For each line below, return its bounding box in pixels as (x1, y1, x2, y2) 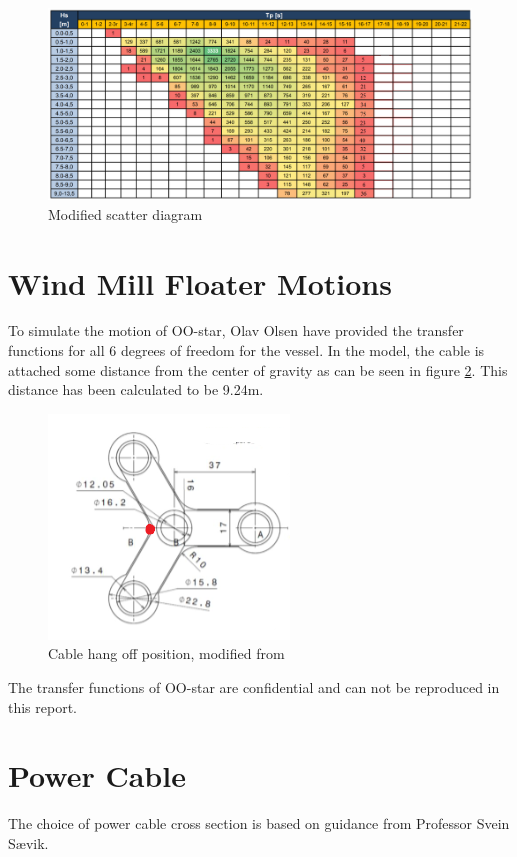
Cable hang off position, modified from (48, 643, 285, 664)
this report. (8, 696, 78, 717)
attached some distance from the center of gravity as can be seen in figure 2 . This (8, 359, 508, 380)
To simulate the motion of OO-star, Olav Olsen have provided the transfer (8, 320, 464, 341)
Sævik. (8, 832, 49, 853)
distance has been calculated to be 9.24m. (8, 379, 264, 400)
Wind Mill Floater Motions (8, 262, 392, 303)
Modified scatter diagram (48, 203, 203, 224)
